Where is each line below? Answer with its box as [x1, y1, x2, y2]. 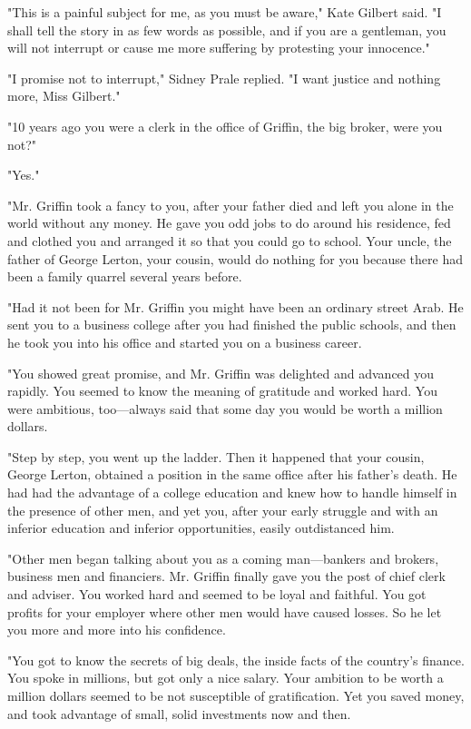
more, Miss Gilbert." [7, 86, 121, 105]
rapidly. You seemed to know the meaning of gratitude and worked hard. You [7, 381, 437, 400]
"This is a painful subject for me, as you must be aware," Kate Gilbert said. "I [7, 3, 442, 21]
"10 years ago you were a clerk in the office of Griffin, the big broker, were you [7, 116, 443, 135]
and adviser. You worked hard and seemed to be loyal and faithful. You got [7, 585, 427, 604]
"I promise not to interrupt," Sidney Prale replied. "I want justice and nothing [7, 68, 441, 87]
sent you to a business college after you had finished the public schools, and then [7, 315, 456, 334]
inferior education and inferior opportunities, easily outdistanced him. [7, 518, 395, 537]
